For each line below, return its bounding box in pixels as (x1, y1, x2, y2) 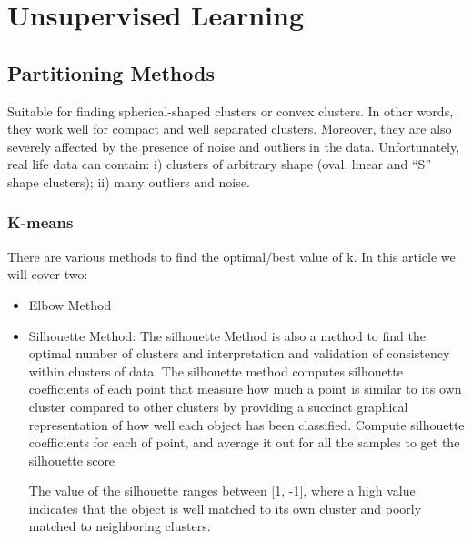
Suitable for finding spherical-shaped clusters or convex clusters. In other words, (7, 101, 454, 120)
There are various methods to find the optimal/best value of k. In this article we (7, 246, 456, 265)
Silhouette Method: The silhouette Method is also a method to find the (28, 326, 426, 345)
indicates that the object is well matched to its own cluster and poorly (28, 498, 422, 517)
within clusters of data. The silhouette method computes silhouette (28, 361, 403, 380)
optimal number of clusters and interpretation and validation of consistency (28, 344, 450, 363)
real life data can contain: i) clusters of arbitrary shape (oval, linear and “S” (7, 155, 431, 174)
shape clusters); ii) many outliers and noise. (7, 172, 250, 191)
